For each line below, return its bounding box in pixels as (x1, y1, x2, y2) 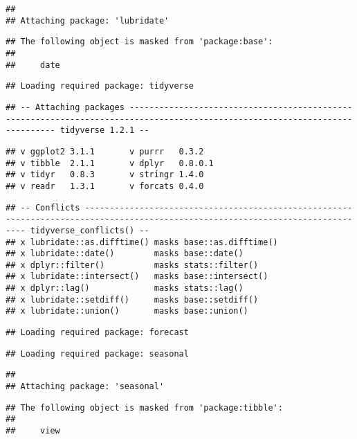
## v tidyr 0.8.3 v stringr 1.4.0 (6, 170, 204, 180)
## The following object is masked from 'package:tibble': (6, 402, 283, 413)
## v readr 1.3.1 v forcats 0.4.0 (6, 181, 204, 191)
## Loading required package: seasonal (6, 348, 189, 359)
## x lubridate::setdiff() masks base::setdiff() (6, 294, 259, 305)
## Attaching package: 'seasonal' (6, 382, 165, 392)
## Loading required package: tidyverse (6, 81, 194, 91)
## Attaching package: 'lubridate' (6, 15, 170, 26)
